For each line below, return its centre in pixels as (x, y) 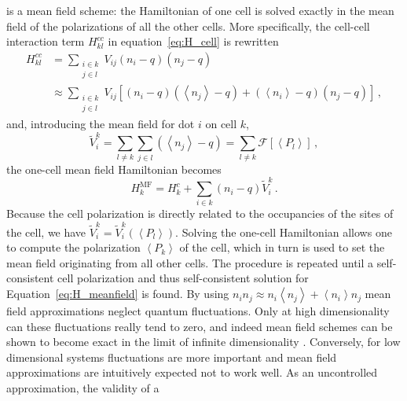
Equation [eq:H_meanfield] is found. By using (118, 294)
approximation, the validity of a (83, 388)
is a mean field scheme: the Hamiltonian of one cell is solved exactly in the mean (200, 10)
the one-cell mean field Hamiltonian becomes (114, 169)
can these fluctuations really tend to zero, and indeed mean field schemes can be (200, 326)
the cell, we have (46, 232)
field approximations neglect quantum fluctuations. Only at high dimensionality (198, 311)
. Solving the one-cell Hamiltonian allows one (284, 232)
